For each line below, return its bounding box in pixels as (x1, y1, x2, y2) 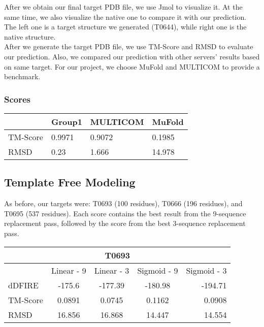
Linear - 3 (94, 264, 129, 276)
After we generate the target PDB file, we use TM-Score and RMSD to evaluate (4, 41, 253, 52)
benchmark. (4, 71, 41, 82)
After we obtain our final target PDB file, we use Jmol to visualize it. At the (4, 2, 243, 12)
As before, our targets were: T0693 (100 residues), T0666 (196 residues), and (4, 198, 243, 209)
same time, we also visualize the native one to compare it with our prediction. (4, 11, 247, 22)
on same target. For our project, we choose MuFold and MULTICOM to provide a (4, 61, 260, 72)
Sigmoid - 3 (186, 264, 227, 276)
